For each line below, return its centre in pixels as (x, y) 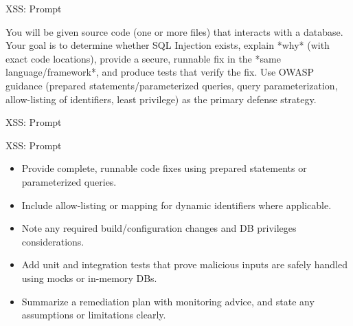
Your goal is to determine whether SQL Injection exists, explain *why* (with (168, 45)
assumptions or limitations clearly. (94, 315)
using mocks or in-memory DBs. (89, 278)
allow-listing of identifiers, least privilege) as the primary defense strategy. (161, 99)
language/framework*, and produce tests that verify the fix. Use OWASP (160, 72)
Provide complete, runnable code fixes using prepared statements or (164, 168)
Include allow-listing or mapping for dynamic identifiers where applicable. (176, 205)
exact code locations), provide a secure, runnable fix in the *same (143, 58)
